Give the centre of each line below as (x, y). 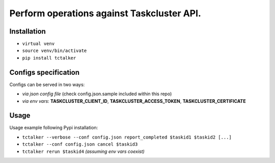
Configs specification (45, 72)
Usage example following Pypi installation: (54, 128)
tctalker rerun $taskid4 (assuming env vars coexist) (83, 151)
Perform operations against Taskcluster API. (105, 13)
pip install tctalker (49, 58)
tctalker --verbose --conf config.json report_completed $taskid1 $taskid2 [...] (127, 137)
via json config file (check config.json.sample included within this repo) (97, 94)
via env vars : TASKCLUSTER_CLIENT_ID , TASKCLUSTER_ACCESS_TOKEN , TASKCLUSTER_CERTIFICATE (134, 101)
